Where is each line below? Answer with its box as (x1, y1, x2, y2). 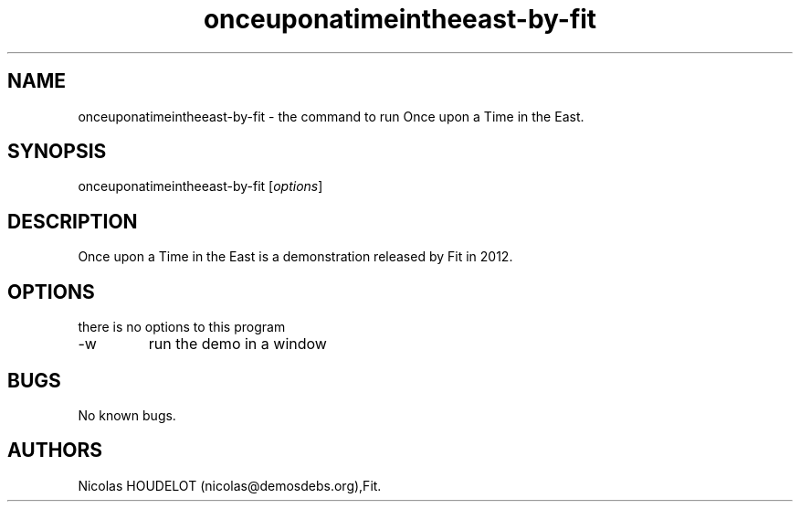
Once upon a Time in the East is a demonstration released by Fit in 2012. (78, 249, 513, 265)
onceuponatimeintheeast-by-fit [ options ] (78, 178, 323, 195)
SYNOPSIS (7, 140, 107, 164)
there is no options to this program (78, 319, 286, 335)
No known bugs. (78, 407, 176, 423)
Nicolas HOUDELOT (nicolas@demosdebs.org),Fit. (78, 477, 382, 493)
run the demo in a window (148, 334, 327, 354)
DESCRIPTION (7, 209, 138, 233)
